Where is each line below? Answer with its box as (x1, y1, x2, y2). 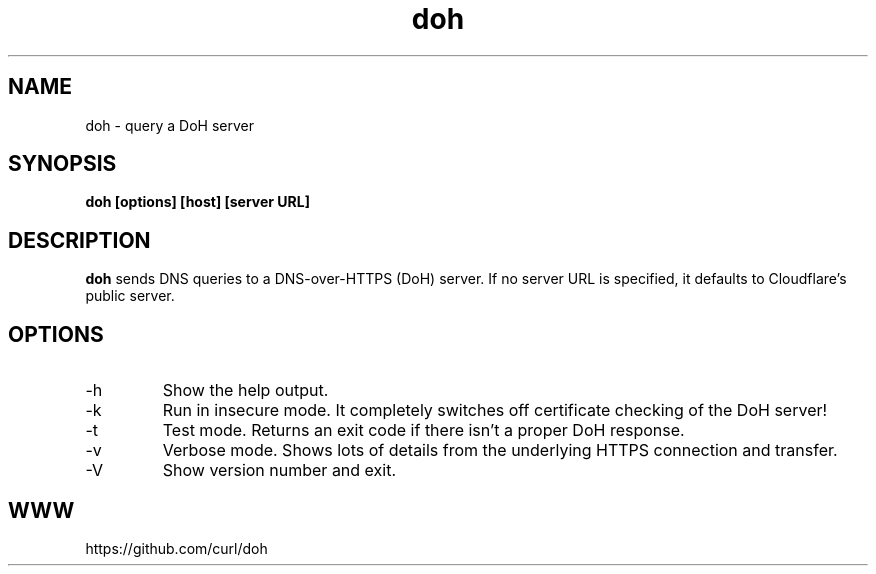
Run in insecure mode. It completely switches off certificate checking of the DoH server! (162, 400, 828, 421)
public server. (85, 287, 175, 305)
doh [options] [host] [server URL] (85, 193, 311, 211)
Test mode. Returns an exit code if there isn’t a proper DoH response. (162, 420, 685, 441)
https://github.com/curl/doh (85, 539, 268, 557)
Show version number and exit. (162, 460, 397, 481)
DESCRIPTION (8, 227, 151, 253)
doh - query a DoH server (85, 116, 254, 134)
